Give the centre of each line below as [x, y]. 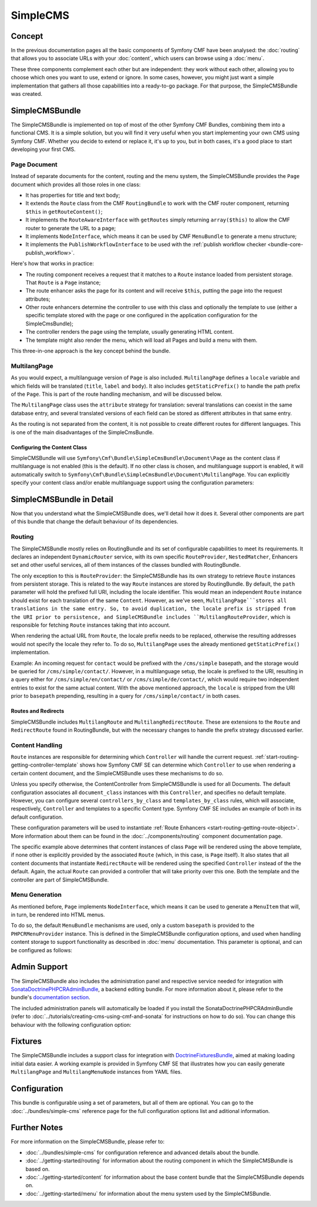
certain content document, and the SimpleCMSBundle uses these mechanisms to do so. [117, 773]
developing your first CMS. [43, 149]
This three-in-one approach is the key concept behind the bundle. [91, 351]
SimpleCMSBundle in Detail [62, 499]
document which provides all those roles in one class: [76, 184]
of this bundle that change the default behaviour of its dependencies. [95, 522]
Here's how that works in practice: [52, 264]
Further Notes [37, 1128]
